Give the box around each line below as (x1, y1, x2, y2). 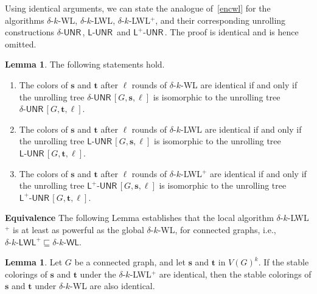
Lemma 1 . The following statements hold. (5, 58, 165, 71)
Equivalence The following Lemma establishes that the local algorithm (5, 211, 274, 224)
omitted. (5, 37, 37, 50)
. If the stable (258, 256, 309, 268)
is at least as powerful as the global (13, 223, 144, 236)
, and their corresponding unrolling (155, 13, 286, 26)
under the (80, 267, 116, 280)
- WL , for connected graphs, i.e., (158, 223, 276, 236)
